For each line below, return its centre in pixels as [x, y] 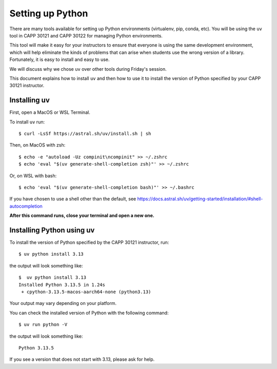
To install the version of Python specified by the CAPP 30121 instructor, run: [89, 242]
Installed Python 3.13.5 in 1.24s [62, 285]
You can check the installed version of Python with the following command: [89, 313]
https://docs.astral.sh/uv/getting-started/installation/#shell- [200, 199]
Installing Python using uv [52, 230]
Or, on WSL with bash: [33, 176]
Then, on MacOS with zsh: [37, 145]
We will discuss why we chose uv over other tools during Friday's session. [88, 69]
